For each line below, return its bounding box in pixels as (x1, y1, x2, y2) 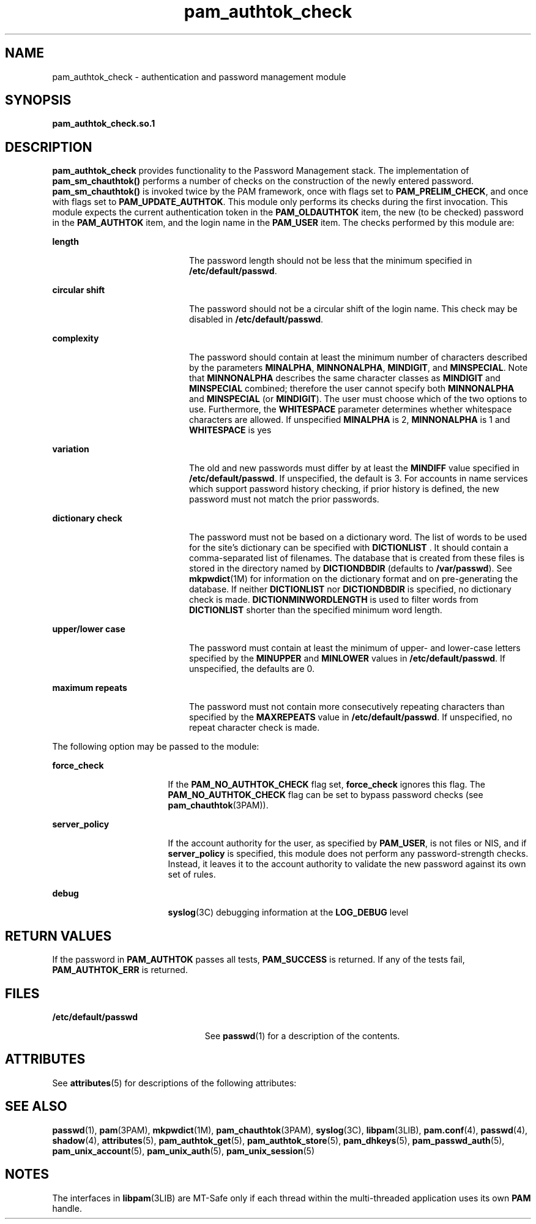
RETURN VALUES (5, 928, 112, 944)
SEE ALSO (5, 1099, 67, 1114)
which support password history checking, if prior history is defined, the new (189, 483, 499, 494)
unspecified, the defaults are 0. (189, 663, 315, 674)
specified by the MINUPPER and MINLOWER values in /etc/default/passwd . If (189, 653, 505, 664)
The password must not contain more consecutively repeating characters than (189, 701, 505, 712)
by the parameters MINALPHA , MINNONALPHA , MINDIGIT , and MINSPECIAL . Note (189, 362, 528, 373)
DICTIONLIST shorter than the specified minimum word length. (189, 605, 442, 616)
